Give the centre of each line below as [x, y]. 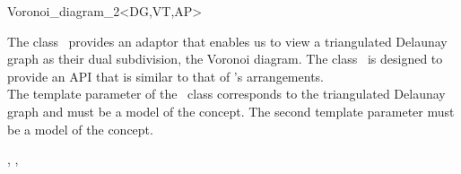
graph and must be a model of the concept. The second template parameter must [231, 111]
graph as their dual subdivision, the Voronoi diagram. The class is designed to [225, 59]
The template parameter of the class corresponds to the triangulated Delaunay [226, 94]
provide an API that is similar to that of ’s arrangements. [165, 76]
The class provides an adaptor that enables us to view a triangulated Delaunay [227, 41]
